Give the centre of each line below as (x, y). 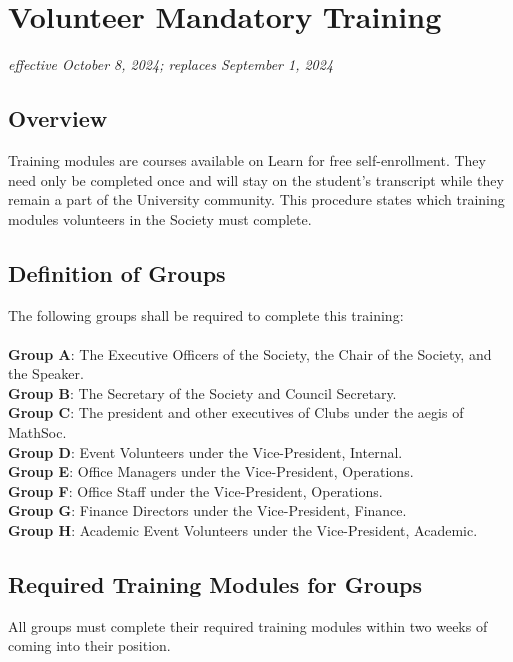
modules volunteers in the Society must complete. (160, 218)
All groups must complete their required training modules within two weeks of (248, 625)
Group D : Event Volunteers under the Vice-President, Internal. (205, 451)
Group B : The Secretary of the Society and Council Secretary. (202, 392)
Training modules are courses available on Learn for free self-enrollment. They (247, 159)
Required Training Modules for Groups (215, 584)
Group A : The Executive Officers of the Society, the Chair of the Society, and (250, 353)
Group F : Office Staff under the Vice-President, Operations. (195, 490)
